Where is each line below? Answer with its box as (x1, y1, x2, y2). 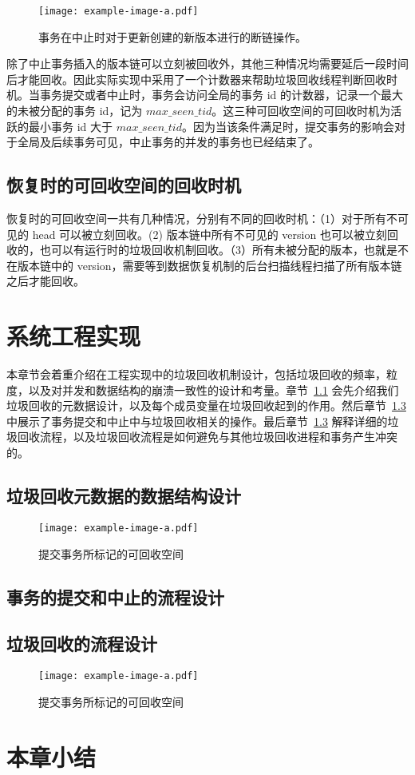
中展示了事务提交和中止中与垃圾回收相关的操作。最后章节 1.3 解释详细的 (6, 412, 388, 429)
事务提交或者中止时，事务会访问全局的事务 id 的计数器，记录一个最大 (39, 86, 403, 103)
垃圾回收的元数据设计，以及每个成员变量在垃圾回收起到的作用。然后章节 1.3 (6, 397, 406, 414)
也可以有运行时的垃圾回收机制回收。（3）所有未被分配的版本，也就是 (39, 241, 397, 258)
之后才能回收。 (6, 272, 85, 289)
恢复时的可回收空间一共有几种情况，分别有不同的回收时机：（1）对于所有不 (6, 210, 397, 227)
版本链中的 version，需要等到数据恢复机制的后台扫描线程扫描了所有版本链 (17, 256, 402, 273)
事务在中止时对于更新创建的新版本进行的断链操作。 (38, 28, 306, 45)
